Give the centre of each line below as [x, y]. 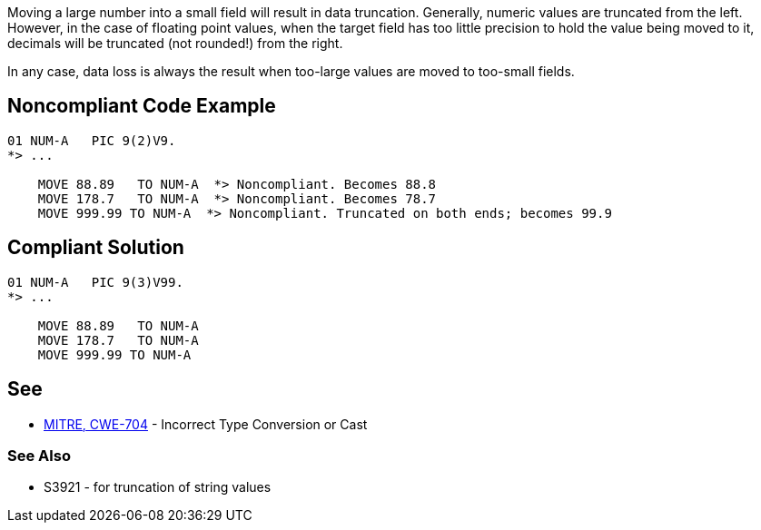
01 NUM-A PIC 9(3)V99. [95, 282]
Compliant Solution [96, 248]
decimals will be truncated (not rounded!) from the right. [175, 43]
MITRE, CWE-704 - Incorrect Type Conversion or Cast [206, 424]
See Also [39, 455]
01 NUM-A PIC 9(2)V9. [92, 140]
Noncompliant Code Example [142, 106]
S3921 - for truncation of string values [158, 487]
